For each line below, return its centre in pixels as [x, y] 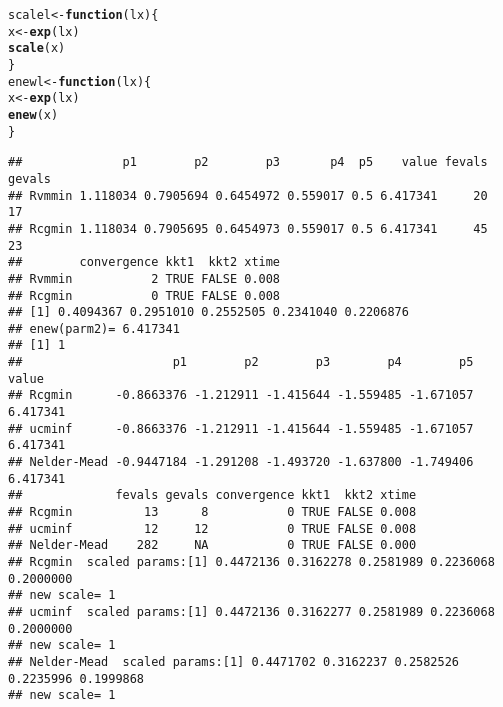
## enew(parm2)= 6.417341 [94, 328]
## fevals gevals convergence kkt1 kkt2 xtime [212, 495]
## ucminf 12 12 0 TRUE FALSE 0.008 [212, 528]
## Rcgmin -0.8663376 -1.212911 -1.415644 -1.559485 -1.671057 [241, 395]
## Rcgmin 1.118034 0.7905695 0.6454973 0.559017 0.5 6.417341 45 [248, 228]
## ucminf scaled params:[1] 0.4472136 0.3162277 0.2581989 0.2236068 [251, 611]
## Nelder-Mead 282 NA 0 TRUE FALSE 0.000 [212, 545]
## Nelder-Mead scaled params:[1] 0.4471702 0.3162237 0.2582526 [234, 661]
